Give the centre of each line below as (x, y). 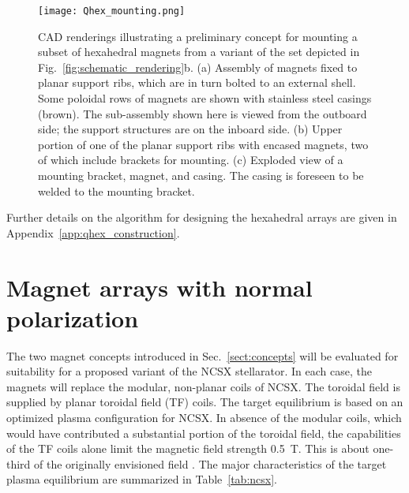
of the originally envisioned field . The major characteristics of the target (210, 463)
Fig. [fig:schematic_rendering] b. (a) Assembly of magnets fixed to (198, 67)
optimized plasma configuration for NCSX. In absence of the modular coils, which (204, 418)
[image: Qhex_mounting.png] (112, 11)
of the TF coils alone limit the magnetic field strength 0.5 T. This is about (188, 448)
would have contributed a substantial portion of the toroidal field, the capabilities (204, 433)
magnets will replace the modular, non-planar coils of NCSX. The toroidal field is (203, 386)
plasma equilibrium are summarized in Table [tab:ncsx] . (142, 479)
